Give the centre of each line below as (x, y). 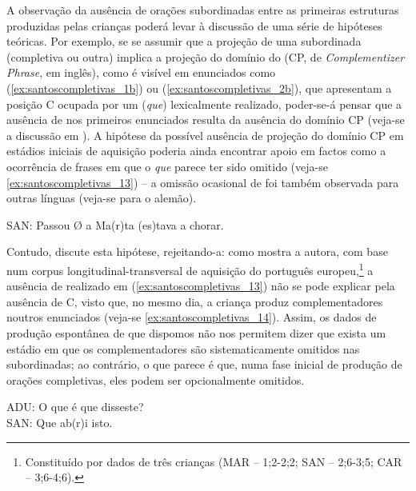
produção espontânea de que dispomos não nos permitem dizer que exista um (196, 332)
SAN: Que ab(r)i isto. (60, 422)
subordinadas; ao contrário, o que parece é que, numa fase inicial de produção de (204, 364)
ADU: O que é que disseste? (75, 407)
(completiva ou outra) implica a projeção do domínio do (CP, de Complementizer (206, 56)
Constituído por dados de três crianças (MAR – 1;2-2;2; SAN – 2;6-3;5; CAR (214, 461)
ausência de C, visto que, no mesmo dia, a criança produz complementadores (195, 301)
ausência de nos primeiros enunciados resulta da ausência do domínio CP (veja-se (206, 120)
